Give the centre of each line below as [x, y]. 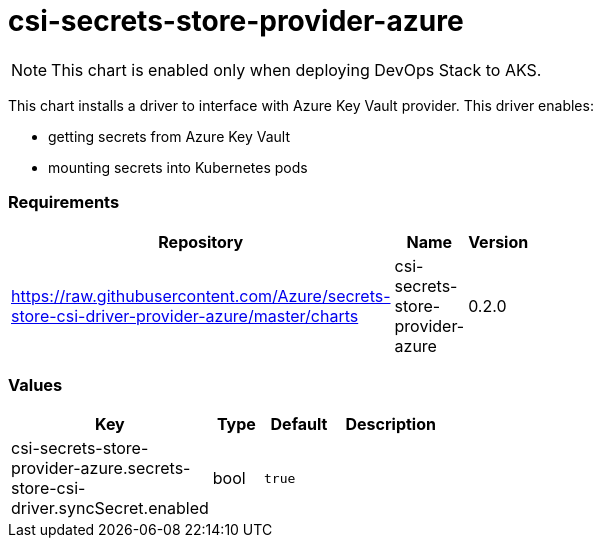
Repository [201, 241]
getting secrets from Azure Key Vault [169, 136]
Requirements [64, 202]
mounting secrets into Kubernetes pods [178, 167]
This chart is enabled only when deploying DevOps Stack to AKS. [296, 69]
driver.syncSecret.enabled [110, 508]
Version [498, 241]
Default [299, 424]
